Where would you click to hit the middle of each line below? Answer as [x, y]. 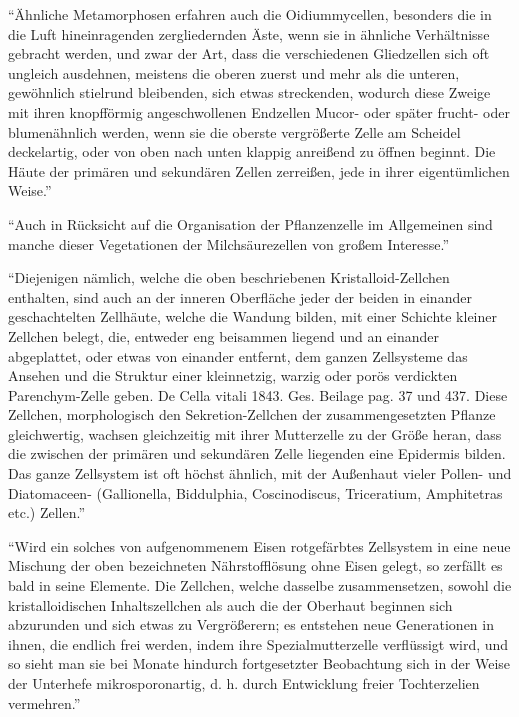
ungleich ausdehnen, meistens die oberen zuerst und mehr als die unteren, [234, 72]
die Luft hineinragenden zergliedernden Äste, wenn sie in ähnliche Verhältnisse [249, 33]
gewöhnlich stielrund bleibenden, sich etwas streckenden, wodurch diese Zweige [249, 92]
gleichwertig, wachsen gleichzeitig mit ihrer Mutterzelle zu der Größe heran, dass [255, 433]
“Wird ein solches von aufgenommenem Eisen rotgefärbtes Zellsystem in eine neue [259, 545]
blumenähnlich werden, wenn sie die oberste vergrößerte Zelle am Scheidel [234, 131]
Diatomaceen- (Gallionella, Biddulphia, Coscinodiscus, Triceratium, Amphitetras [255, 492]
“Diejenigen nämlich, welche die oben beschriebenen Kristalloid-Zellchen [229, 277]
